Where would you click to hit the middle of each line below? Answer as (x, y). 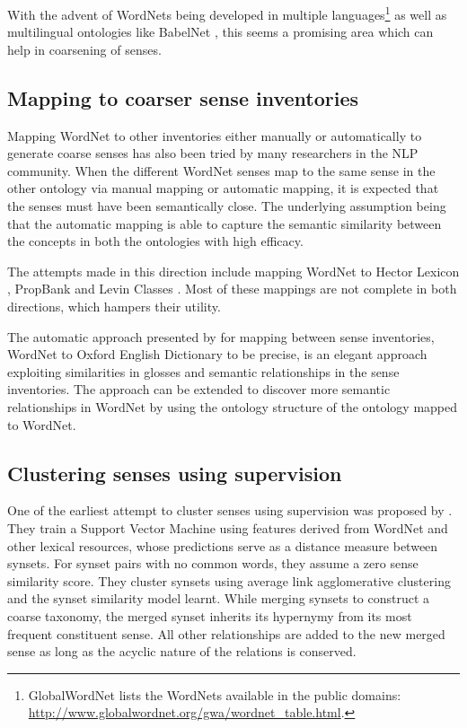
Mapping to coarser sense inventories (183, 97)
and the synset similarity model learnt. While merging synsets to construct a (219, 598)
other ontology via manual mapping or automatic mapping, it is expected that (223, 188)
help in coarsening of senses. (84, 49)
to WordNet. (42, 424)
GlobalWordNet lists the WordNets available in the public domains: (215, 694)
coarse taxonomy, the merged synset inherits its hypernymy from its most (210, 615)
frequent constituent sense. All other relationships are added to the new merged (226, 633)
